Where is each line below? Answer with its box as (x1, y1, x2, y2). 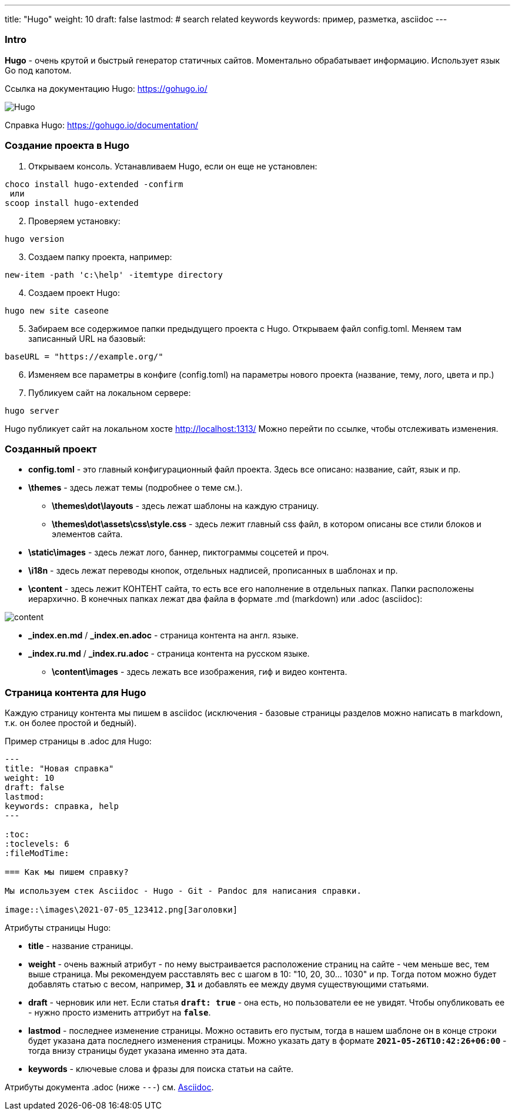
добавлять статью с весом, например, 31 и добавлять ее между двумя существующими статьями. (28, 979, 429, 989)
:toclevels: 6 (5, 839, 69, 848)
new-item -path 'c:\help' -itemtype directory (5, 269, 223, 279)
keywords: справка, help (5, 801, 119, 811)
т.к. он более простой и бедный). (5, 718, 137, 728)
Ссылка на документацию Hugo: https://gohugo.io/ (5, 83, 208, 94)
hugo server (5, 405, 59, 415)
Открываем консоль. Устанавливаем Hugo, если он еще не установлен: (28, 161, 317, 171)
